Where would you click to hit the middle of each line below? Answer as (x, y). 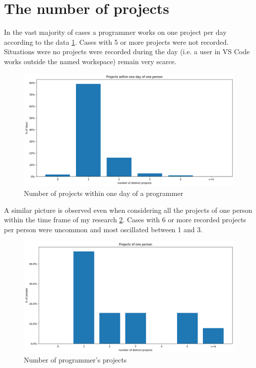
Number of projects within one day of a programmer (104, 193)
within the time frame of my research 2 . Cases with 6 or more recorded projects (125, 220)
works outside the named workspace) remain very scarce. (90, 61)
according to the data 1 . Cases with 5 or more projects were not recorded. (116, 42)
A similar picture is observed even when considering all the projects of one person (128, 210)
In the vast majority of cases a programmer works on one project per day (115, 32)
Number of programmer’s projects (75, 360)
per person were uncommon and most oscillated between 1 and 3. (103, 229)
